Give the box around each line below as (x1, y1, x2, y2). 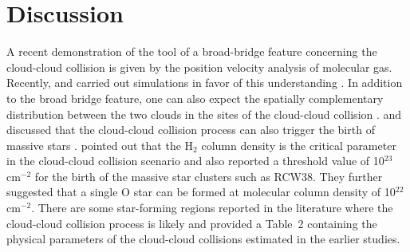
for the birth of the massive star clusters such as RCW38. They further (34, 167, 383, 184)
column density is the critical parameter (201, 136, 396, 153)
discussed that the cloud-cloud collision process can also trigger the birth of (6, 121, 375, 138)
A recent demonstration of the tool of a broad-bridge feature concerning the (6, 43, 377, 60)
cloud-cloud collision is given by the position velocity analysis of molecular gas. (6, 58, 392, 75)
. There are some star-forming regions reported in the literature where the (31, 199, 393, 216)
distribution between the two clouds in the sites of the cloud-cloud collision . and (6, 105, 402, 122)
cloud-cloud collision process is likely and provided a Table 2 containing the (6, 215, 377, 231)
